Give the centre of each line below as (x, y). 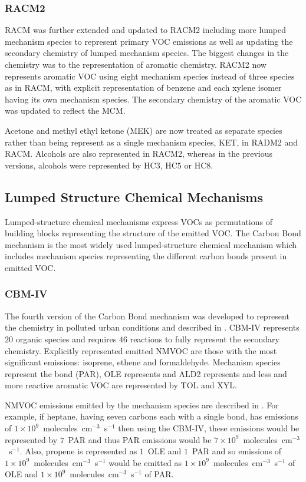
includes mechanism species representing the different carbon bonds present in (146, 256)
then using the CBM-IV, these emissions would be (209, 428)
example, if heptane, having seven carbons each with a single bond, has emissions (152, 416)
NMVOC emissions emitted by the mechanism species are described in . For (142, 405)
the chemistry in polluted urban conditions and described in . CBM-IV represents (152, 327)
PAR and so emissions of (237, 451)
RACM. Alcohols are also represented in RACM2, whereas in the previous (139, 153)
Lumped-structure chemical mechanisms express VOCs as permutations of (139, 221)
